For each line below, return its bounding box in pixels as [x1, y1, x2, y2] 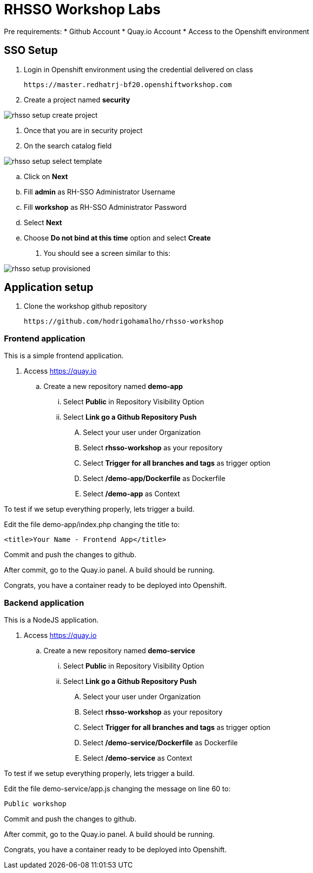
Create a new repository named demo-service [43, 646, 196, 655]
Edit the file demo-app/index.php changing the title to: [4, 520, 180, 529]
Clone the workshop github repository [24, 302, 147, 311]
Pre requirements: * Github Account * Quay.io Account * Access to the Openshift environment [4, 27, 310, 36]
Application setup [4, 281, 93, 294]
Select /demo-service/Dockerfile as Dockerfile [83, 738, 238, 747]
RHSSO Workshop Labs [4, 1, 161, 18]
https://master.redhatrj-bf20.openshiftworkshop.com [24, 80, 232, 89]
